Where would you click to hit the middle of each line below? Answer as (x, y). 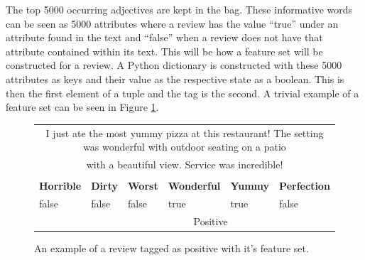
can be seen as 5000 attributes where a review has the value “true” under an (172, 23)
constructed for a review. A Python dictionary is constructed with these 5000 (174, 65)
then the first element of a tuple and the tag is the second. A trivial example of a (182, 93)
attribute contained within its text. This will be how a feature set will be (164, 51)
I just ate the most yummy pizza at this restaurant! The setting (185, 132)
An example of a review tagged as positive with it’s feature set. (171, 248)
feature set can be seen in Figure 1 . (82, 107)
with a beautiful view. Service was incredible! (185, 164)
